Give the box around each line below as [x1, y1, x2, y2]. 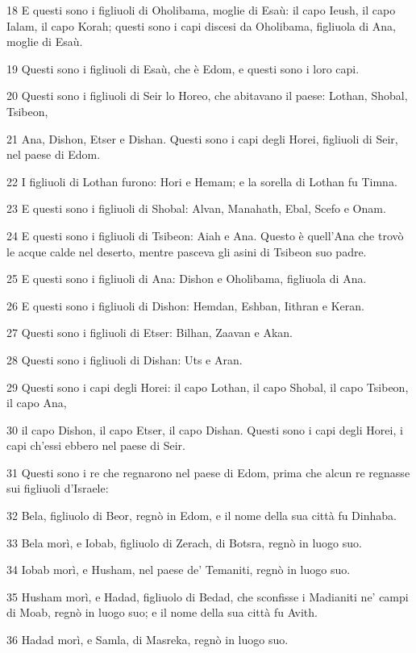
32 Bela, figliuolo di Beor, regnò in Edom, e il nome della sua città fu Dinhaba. [6, 507, 397, 524]
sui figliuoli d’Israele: [6, 480, 109, 497]
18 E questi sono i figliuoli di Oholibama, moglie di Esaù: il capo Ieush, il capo [6, 2, 396, 18]
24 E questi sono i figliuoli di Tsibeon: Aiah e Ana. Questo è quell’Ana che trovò [6, 227, 404, 243]
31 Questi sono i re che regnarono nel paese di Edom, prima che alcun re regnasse [6, 464, 410, 480]
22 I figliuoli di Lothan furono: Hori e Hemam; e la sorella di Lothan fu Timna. [6, 173, 397, 189]
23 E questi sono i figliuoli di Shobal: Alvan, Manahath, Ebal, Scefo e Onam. [6, 200, 386, 217]
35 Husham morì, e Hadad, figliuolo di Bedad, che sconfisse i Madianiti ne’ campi [6, 588, 409, 605]
